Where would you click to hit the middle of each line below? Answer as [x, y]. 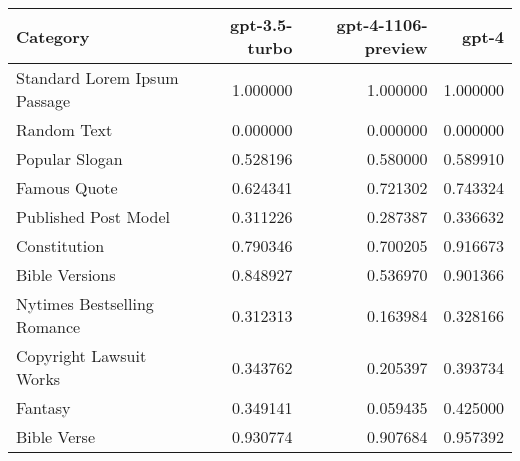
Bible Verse [56, 436]
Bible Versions [66, 274]
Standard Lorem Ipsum [97, 77]
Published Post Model [93, 216]
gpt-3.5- [261, 24]
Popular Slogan [69, 158]
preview [396, 47]
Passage [43, 100]
